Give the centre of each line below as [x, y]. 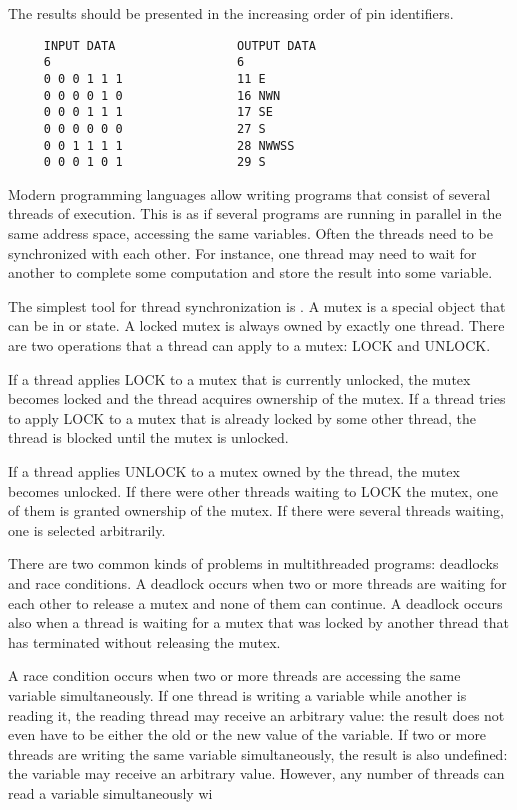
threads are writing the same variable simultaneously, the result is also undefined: [258, 753]
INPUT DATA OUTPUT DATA [179, 45]
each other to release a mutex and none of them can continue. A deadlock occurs [255, 602]
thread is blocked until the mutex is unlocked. [148, 437]
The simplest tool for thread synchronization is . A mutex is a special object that [257, 305]
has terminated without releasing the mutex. [144, 641]
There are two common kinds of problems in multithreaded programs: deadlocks [253, 563]
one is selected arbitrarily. [87, 529]
